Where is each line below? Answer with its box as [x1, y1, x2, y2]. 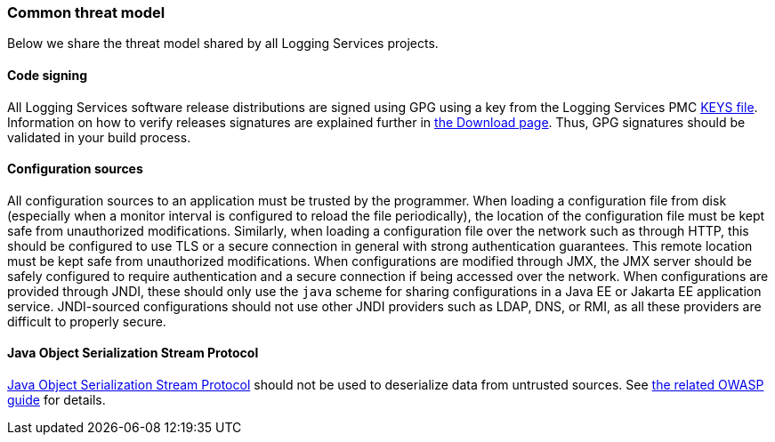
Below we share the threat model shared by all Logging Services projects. [7, 36, 439, 52]
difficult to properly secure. [7, 313, 166, 329]
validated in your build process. [7, 129, 191, 145]
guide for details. [7, 392, 106, 408]
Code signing [7, 67, 87, 83]
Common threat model [7, 4, 165, 21]
